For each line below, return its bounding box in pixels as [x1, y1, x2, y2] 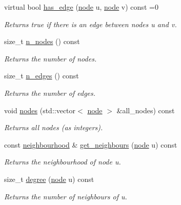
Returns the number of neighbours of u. [4, 191, 127, 201]
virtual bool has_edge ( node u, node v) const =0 [4, 2, 158, 12]
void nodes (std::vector [4, 105, 76, 115]
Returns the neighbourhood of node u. [4, 156, 121, 167]
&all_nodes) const [116, 105, 175, 115]
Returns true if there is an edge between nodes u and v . [4, 18, 177, 29]
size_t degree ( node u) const [4, 173, 94, 184]
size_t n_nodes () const [4, 36, 80, 47]
